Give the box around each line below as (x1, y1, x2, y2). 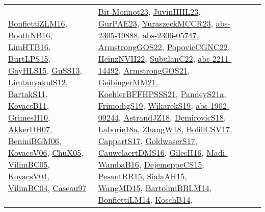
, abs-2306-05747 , (137, 29, 199, 41)
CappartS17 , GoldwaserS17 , (98, 135, 198, 147)
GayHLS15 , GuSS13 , (8, 64, 82, 76)
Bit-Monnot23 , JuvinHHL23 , (98, 6, 201, 17)
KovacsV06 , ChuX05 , (8, 147, 84, 158)
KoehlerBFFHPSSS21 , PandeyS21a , (98, 88, 226, 100)
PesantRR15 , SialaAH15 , (98, 170, 187, 182)
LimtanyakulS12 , (8, 76, 68, 88)
